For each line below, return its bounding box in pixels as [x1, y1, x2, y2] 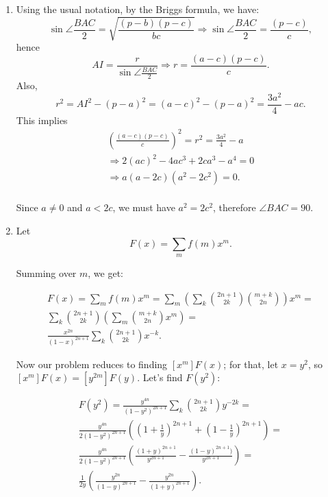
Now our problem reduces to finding [16, 356, 168, 371]
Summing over [16, 266, 77, 280]
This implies [16, 112, 68, 127]
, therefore [213, 200, 256, 215]
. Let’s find [137, 370, 183, 385]
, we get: [88, 266, 124, 280]
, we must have [112, 200, 175, 215]
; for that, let [223, 356, 279, 371]
